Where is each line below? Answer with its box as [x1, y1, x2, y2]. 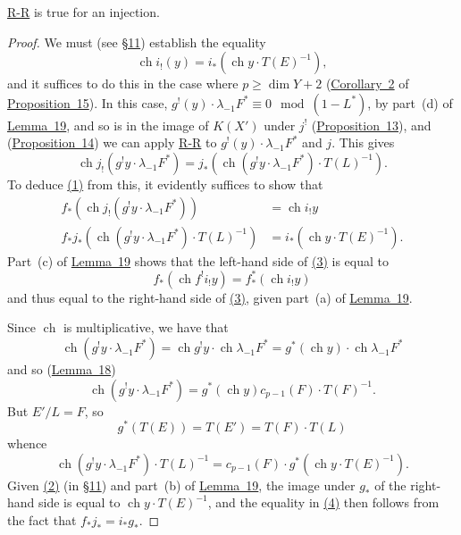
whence [7, 434, 47, 453]
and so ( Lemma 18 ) [7, 359, 116, 378]
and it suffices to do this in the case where [7, 74, 239, 93]
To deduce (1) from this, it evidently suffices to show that [7, 174, 323, 193]
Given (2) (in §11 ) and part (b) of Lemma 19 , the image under [7, 475, 356, 494]
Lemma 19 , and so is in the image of [7, 115, 209, 134]
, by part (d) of [367, 93, 453, 112]
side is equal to [38, 493, 121, 512]
